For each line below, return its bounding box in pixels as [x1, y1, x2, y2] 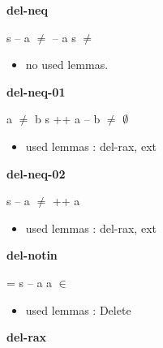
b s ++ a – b [34, 110, 101, 127]
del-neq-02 [6, 165, 66, 182]
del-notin [6, 247, 58, 264]
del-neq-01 [6, 83, 66, 100]
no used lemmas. [25, 56, 109, 73]
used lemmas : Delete [25, 301, 131, 318]
